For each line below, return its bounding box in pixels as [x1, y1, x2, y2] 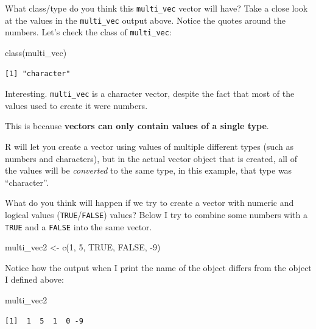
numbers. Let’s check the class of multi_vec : [5, 26, 172, 38]
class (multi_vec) [5, 46, 67, 58]
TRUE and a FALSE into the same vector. [5, 220, 152, 233]
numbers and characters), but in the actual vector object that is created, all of [5, 152, 297, 164]
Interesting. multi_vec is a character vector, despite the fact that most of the [5, 87, 295, 100]
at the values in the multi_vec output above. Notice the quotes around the [5, 13, 286, 26]
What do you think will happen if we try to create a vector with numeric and [5, 196, 294, 209]
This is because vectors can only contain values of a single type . [5, 119, 269, 132]
